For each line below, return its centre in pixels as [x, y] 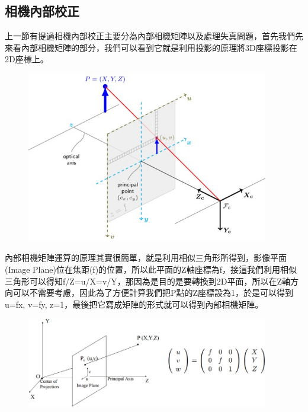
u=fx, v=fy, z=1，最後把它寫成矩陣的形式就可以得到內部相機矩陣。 [134, 304]
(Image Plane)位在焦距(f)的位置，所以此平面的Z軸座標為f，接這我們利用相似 [151, 269]
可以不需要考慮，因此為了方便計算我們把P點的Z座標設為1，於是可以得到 [153, 293]
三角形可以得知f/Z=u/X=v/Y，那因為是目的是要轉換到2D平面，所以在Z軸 [148, 281]
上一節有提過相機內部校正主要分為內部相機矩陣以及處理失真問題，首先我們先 [154, 36]
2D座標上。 [27, 59]
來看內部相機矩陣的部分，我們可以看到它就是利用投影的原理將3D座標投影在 [151, 47]
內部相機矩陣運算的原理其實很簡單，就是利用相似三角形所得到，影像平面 [146, 258]
